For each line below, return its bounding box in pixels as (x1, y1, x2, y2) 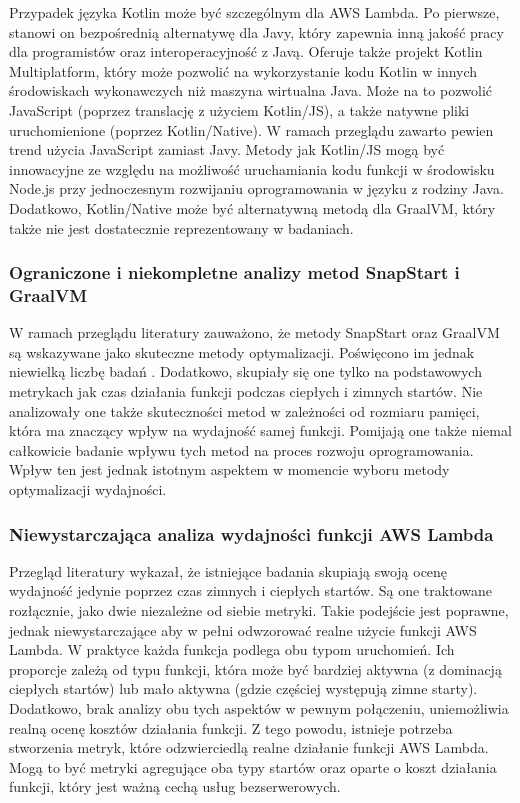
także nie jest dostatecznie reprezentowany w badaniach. (9, 217, 354, 238)
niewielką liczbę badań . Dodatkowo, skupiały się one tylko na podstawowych (9, 361, 482, 382)
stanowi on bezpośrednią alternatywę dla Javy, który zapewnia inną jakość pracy (9, 21, 504, 42)
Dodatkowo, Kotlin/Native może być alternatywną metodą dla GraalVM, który (9, 197, 496, 218)
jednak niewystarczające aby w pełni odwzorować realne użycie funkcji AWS (9, 619, 477, 640)
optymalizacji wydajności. (9, 479, 167, 500)
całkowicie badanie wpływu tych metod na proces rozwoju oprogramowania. (9, 439, 474, 460)
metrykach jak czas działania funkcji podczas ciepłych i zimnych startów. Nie (9, 381, 483, 402)
